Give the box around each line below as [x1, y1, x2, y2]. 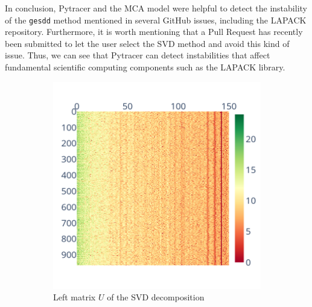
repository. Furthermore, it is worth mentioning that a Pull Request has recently [5, 25, 303, 38]
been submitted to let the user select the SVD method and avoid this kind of [5, 37, 290, 49]
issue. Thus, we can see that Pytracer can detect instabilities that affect [5, 49, 270, 61]
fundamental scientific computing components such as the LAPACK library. [5, 61, 285, 73]
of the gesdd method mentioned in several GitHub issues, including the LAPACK [5, 13, 307, 26]
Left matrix [53, 291, 96, 303]
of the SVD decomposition [107, 291, 205, 303]
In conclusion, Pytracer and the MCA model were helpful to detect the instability [5, 2, 307, 14]
